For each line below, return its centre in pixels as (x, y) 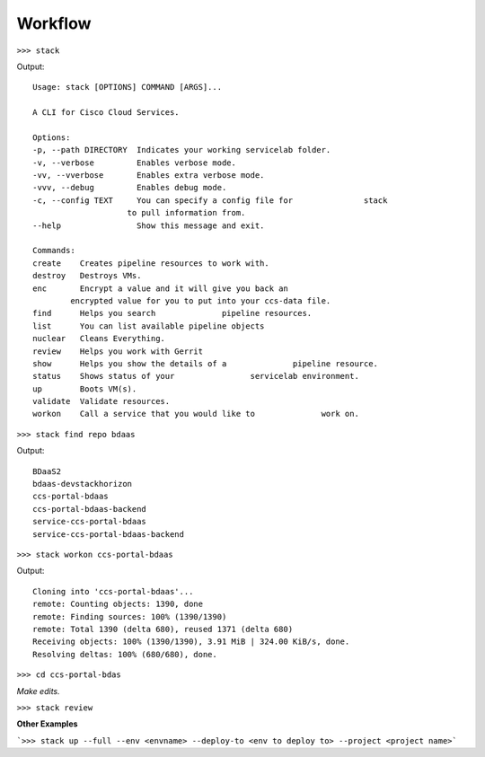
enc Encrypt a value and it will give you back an (161, 288)
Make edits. (38, 691)
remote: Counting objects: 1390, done (118, 604)
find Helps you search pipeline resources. (172, 313)
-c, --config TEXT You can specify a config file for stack (210, 200)
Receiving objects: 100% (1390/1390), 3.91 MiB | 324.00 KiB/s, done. (191, 642)
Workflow (54, 23)
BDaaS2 (47, 471)
